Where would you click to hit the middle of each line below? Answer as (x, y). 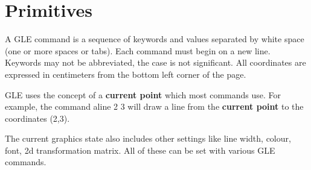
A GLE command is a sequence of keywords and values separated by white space (155, 39)
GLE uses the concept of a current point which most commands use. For (143, 94)
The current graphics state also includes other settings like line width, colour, (148, 138)
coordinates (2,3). (37, 118)
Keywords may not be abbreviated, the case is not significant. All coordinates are (155, 62)
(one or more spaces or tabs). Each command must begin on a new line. (138, 50)
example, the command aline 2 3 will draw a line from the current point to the (154, 106)
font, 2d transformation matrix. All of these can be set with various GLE (140, 150)
